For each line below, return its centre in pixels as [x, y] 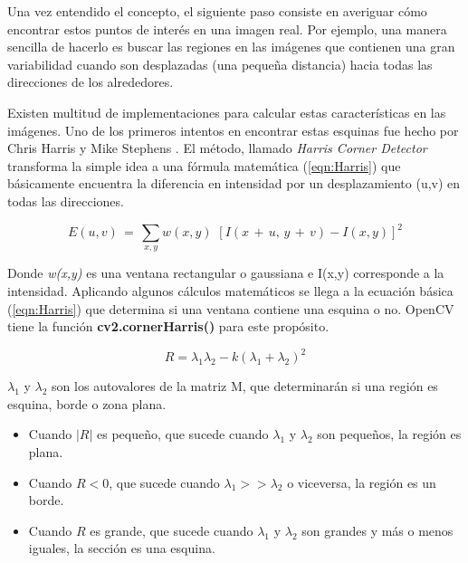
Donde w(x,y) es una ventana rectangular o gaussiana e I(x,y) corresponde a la [226, 273]
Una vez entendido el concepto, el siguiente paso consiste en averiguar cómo [217, 11]
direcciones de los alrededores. [91, 82]
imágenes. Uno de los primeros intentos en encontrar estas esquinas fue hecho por [233, 130]
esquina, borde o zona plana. [87, 403]
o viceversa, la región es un [362, 482]
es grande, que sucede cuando [172, 530]
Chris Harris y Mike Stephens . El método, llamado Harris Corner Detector [217, 148]
